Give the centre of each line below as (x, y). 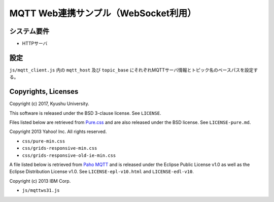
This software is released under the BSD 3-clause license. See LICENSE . (85, 113)
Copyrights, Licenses (44, 92)
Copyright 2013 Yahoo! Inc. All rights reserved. (58, 131)
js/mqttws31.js (41, 191)
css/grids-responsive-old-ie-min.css (69, 155)
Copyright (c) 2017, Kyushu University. (49, 104)
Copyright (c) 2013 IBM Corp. (40, 181)
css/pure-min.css (44, 141)
